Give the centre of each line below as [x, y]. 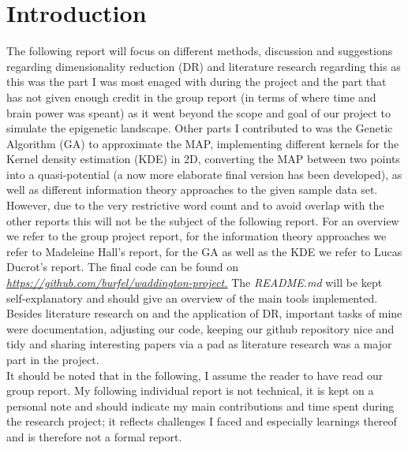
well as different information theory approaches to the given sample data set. [192, 190]
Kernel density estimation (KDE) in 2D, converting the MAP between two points [203, 159]
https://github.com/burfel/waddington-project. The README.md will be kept [195, 283]
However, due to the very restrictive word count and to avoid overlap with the [195, 205]
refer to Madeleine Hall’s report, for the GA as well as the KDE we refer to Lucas [204, 251]
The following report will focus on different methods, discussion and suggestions [200, 51]
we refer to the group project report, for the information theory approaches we [197, 236]
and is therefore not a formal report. [94, 436]
